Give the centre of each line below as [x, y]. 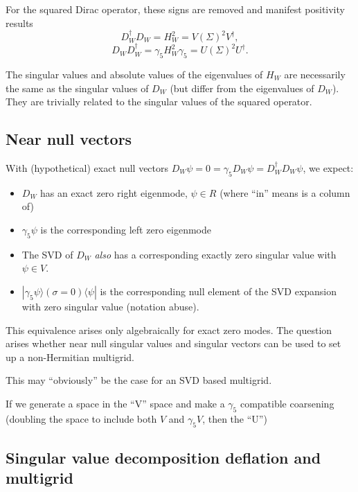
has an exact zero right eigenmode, [114, 192]
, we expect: [328, 168]
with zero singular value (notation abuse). [110, 306]
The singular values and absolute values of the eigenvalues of [134, 74]
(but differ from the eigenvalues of [242, 88]
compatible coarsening [287, 403]
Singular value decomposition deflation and [163, 457]
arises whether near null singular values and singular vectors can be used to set [173, 343]
